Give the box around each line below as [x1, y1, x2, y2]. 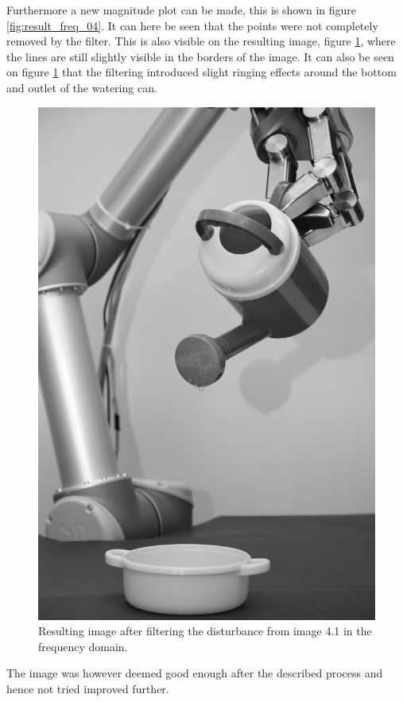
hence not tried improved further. [6, 681, 169, 697]
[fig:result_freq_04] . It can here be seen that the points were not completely [6, 17, 378, 33]
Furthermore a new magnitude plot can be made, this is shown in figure [6, 2, 357, 17]
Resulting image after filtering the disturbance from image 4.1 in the [38, 622, 372, 639]
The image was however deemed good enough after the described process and [6, 665, 383, 681]
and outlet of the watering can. [6, 79, 157, 95]
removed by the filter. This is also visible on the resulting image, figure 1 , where [6, 33, 396, 49]
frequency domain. [38, 638, 128, 654]
